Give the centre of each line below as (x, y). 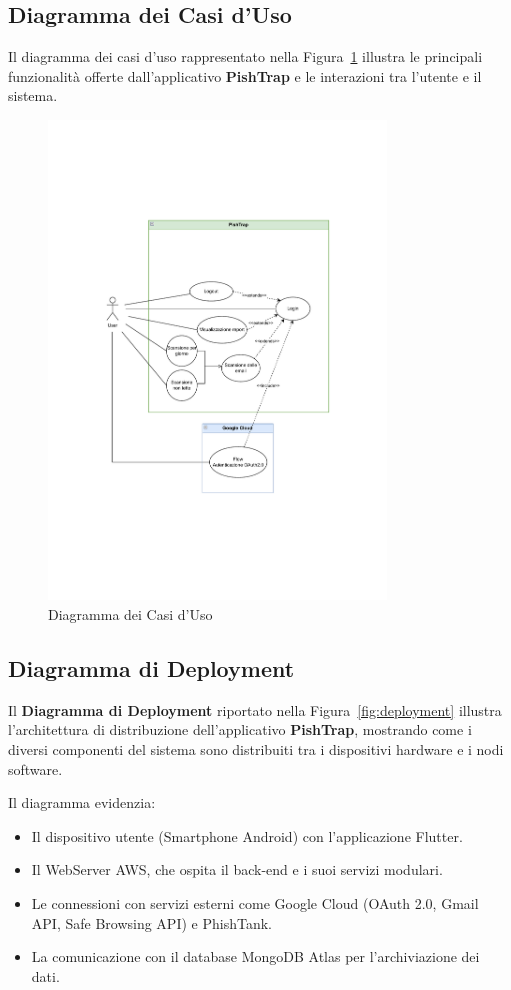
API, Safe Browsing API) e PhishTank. (151, 922)
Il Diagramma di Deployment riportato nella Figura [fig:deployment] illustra (255, 709)
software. (35, 768)
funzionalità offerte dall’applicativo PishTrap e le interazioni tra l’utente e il (245, 75)
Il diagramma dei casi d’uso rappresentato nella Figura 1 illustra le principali (245, 56)
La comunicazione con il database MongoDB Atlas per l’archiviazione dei (255, 956)
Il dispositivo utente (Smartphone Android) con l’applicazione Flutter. (247, 835)
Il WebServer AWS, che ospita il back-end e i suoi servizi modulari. (237, 869)
